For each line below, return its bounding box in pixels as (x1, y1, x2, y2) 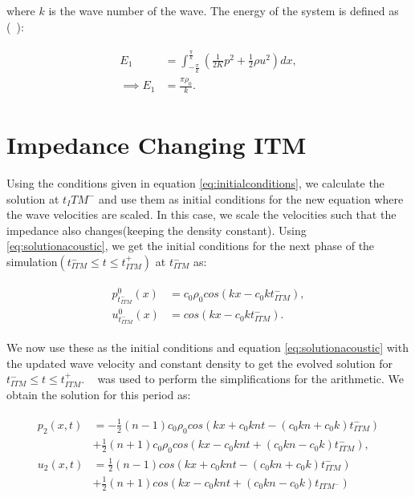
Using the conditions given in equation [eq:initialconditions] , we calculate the (6, 175, 384, 192)
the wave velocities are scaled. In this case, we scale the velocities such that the (6, 206, 397, 223)
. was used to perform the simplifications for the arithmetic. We (81, 370, 404, 387)
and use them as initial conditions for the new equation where (99, 190, 404, 207)
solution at (6, 190, 59, 207)
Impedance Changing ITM (6, 128, 307, 161)
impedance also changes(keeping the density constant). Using (6, 221, 307, 238)
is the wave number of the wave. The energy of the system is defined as (48, 2, 399, 18)
